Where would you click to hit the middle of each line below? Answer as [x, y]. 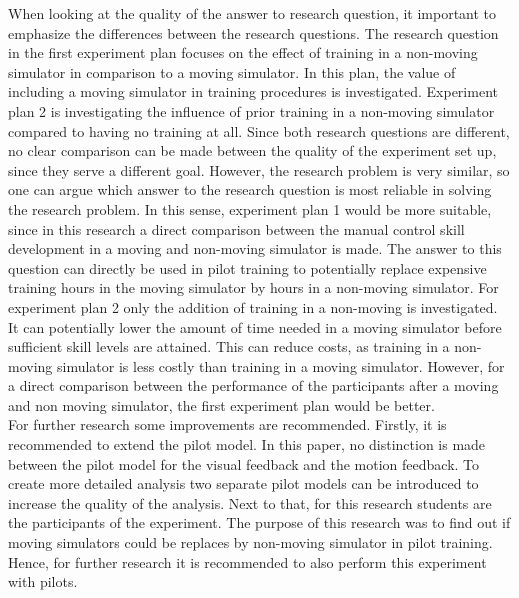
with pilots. [43, 581]
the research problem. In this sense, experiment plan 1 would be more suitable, [250, 208]
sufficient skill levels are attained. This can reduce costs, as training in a [229, 346]
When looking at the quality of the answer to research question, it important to [252, 13]
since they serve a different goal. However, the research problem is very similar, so [259, 169]
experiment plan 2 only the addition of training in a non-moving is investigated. [253, 306]
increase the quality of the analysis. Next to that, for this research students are [250, 502]
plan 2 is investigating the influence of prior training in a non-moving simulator [251, 110]
